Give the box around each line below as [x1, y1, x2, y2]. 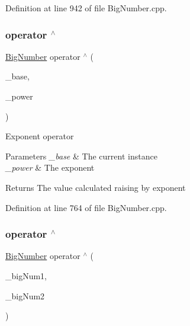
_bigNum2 [5, 289, 45, 302]
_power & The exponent [5, 161, 95, 174]
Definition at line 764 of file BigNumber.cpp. [5, 201, 167, 213]
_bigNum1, [5, 269, 47, 282]
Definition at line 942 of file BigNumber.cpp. [5, 2, 167, 14]
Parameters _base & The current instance [5, 149, 157, 162]
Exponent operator [5, 130, 74, 142]
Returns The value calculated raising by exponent [5, 181, 186, 193]
